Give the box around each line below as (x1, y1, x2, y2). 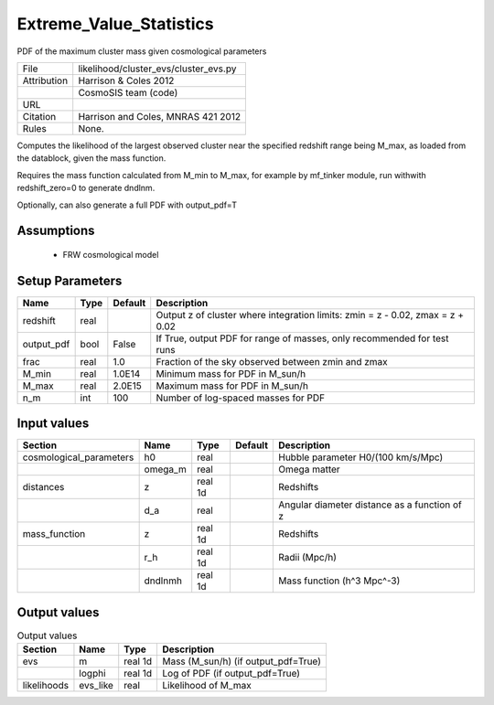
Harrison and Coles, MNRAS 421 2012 (78, 110, 242, 123)
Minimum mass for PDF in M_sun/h (156, 367, 306, 379)
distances (22, 481, 65, 494)
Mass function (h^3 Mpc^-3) (278, 574, 401, 587)
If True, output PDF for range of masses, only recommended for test (156, 332, 449, 345)
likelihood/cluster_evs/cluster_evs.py (78, 62, 237, 75)
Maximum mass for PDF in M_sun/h (156, 379, 308, 392)
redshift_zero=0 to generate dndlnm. (16, 183, 156, 194)
